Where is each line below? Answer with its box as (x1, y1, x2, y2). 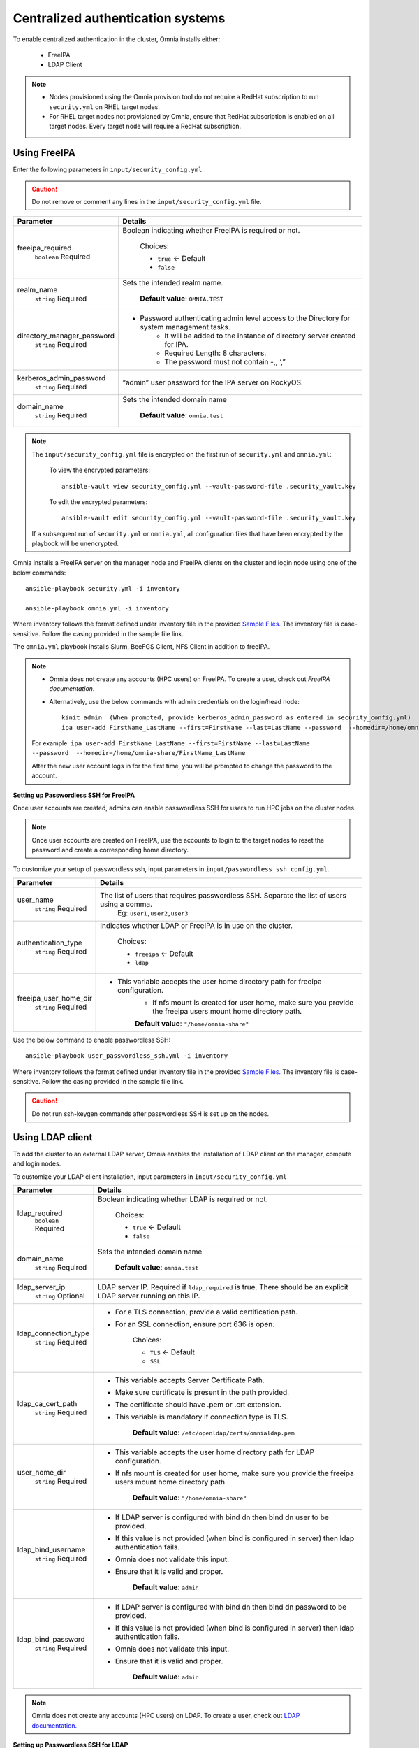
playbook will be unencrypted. (31, 539, 119, 548)
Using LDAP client (13, 1131, 93, 1143)
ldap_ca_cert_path (17, 1398, 78, 1408)
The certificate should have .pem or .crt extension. (115, 1399, 282, 1409)
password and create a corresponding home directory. (31, 846, 189, 854)
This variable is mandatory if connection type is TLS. (115, 1412, 288, 1421)
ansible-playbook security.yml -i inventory (25, 585, 181, 593)
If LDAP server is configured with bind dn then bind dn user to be (115, 1512, 330, 1522)
